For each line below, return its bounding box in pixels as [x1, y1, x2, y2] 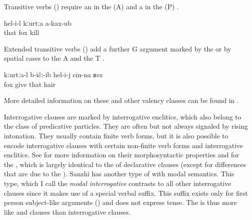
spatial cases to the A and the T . [4, 53, 105, 63]
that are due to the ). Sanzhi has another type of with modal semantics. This [4, 169, 234, 179]
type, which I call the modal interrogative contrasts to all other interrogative [4, 178, 231, 188]
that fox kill [4, 27, 39, 37]
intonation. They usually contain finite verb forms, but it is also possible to [4, 130, 229, 140]
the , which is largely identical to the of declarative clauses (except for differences [4, 159, 246, 169]
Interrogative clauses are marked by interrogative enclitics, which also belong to [4, 111, 241, 121]
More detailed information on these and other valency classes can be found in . [4, 95, 239, 105]
